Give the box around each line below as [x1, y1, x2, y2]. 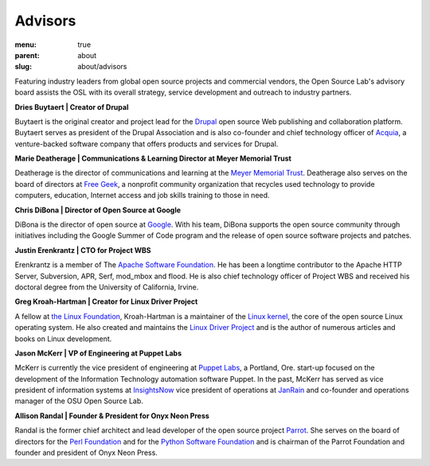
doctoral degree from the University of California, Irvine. [14, 282, 199, 292]
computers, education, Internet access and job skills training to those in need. [14, 191, 270, 200]
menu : [14, 40, 37, 49]
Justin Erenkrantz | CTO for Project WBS [14, 245, 151, 254]
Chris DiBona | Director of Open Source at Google [14, 205, 182, 215]
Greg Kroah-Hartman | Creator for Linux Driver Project [14, 297, 198, 306]
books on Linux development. [14, 334, 112, 344]
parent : [14, 50, 40, 60]
